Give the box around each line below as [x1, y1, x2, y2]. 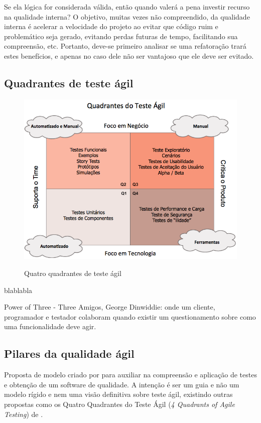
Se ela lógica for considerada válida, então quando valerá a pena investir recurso [4, 2, 250, 12]
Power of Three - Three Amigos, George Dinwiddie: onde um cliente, [4, 302, 215, 312]
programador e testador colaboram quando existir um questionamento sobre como [4, 311, 256, 322]
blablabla [4, 285, 33, 295]
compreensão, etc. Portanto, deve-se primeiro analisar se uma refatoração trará [4, 41, 246, 51]
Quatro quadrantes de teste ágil [24, 268, 121, 278]
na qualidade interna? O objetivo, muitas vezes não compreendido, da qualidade [4, 11, 250, 22]
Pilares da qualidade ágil [4, 346, 135, 361]
